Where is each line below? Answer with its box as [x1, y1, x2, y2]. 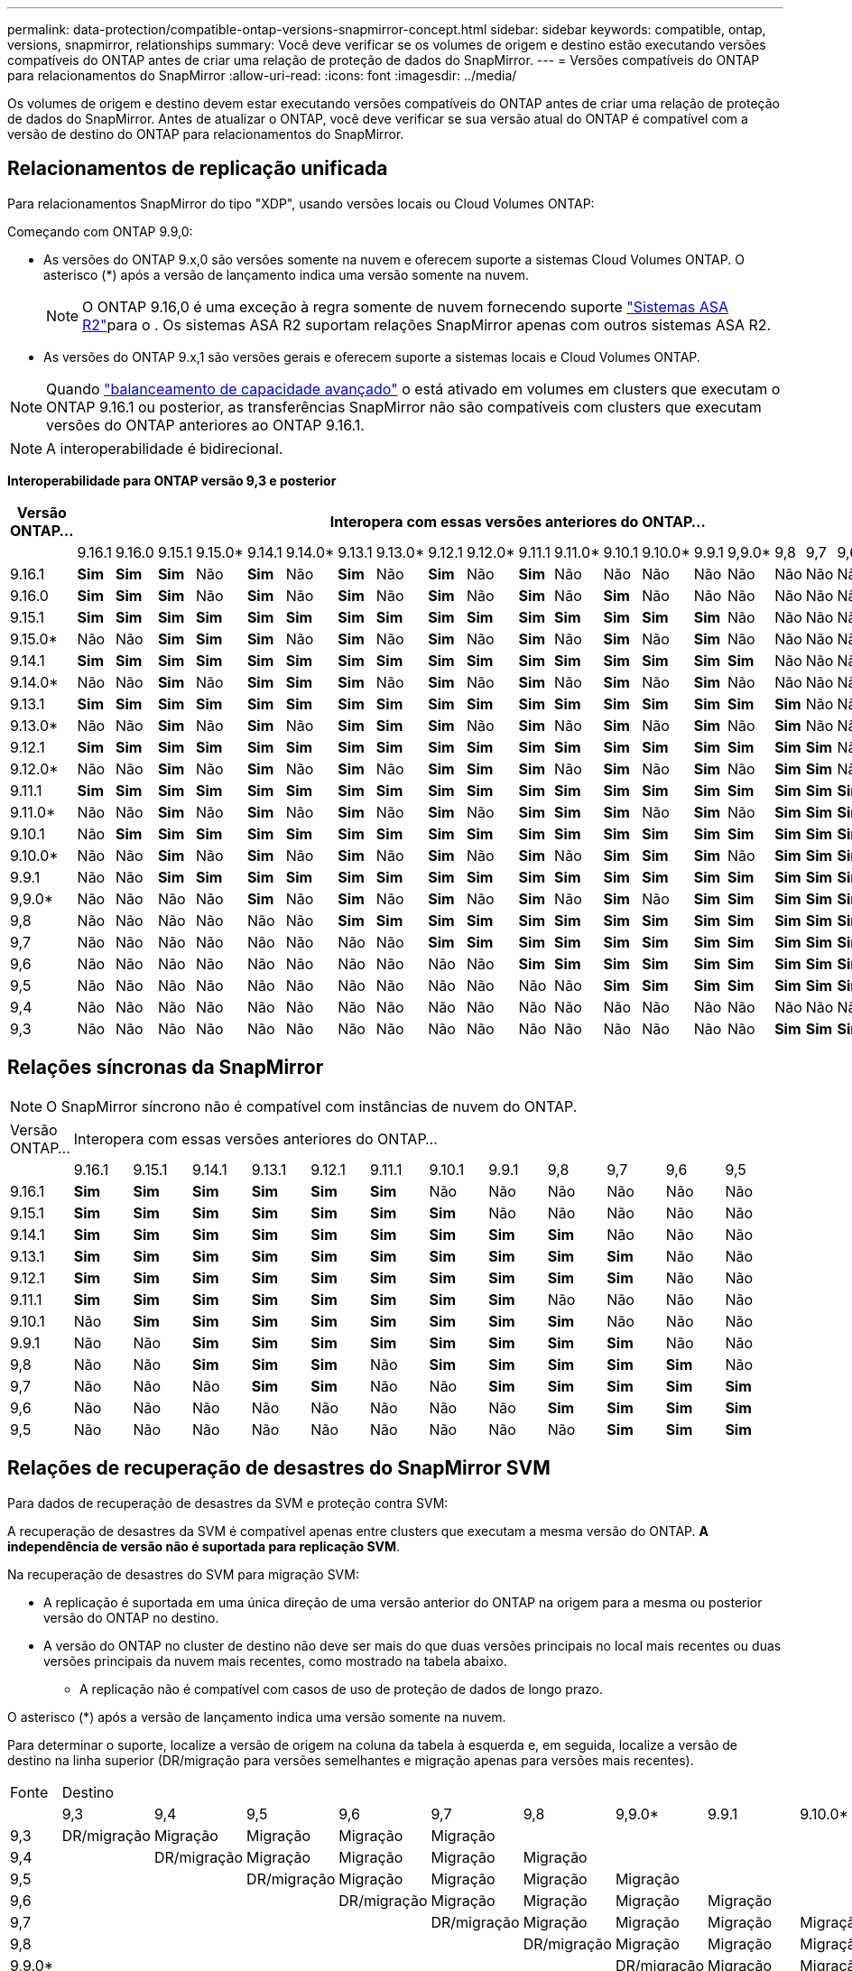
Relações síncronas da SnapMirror [7, 1056, 324, 1079]
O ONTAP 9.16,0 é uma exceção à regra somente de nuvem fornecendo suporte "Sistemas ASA [82, 297, 729, 316]
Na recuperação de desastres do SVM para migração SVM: [7, 1566, 359, 1582]
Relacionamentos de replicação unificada [7, 157, 388, 180]
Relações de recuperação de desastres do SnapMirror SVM [7, 1457, 551, 1480]
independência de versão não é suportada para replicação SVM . [7, 1538, 401, 1554]
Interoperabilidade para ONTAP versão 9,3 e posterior [7, 472, 337, 488]
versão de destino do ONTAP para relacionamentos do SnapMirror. [7, 126, 404, 142]
